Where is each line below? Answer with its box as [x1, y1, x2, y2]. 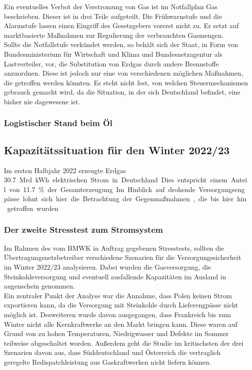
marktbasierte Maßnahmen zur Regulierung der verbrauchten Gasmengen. [4, 30, 224, 40]
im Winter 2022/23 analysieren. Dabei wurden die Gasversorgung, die [4, 261, 211, 272]
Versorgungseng [199, 184, 245, 194]
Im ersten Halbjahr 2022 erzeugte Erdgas [4, 165, 126, 175]
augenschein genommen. [4, 281, 75, 291]
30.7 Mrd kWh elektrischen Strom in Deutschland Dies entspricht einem [4, 175, 228, 185]
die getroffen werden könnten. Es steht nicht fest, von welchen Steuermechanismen [4, 77, 248, 87]
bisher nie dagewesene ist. [4, 96, 80, 106]
